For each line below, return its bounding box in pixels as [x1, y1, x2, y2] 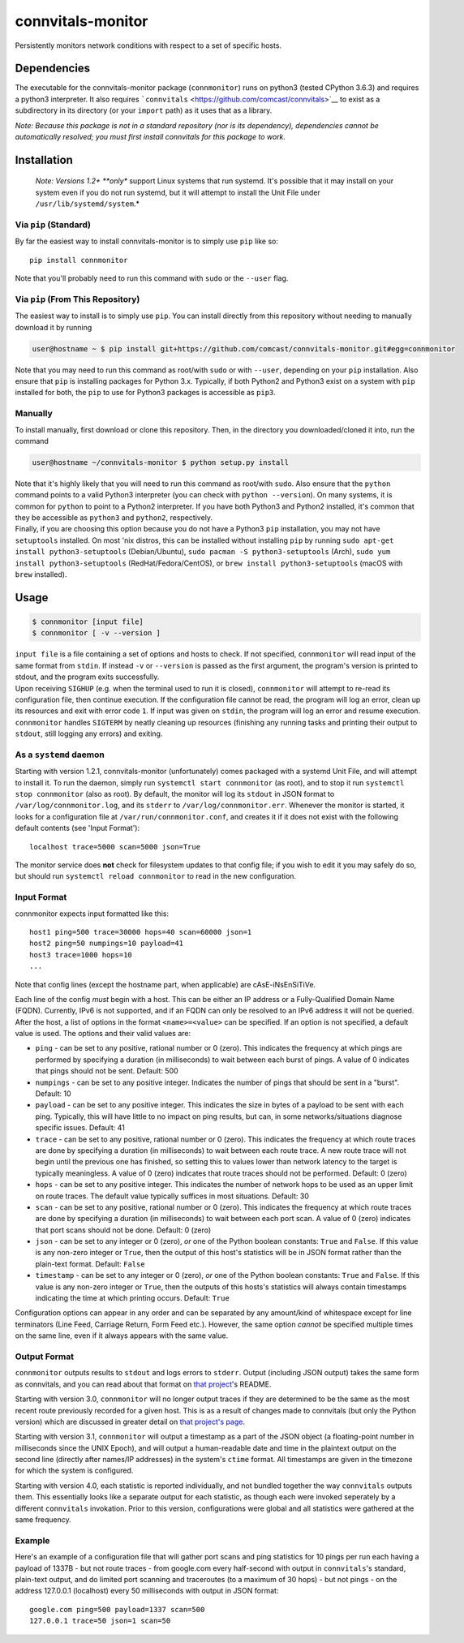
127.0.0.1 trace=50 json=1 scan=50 [29, 1616, 171, 1626]
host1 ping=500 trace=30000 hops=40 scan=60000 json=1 [29, 927, 252, 936]
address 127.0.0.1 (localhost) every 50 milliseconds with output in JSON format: [15, 1586, 279, 1596]
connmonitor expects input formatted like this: [15, 909, 170, 918]
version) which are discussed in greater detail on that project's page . [15, 1417, 245, 1426]
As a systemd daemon [15, 749, 105, 760]
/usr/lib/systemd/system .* [35, 199, 140, 209]
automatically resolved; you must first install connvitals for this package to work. [15, 132, 286, 142]
